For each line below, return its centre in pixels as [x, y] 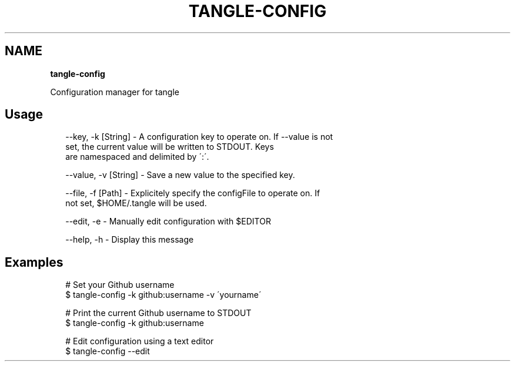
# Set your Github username [120, 285]
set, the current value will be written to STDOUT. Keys [170, 147]
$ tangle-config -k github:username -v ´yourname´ [163, 295]
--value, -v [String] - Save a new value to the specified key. [180, 175]
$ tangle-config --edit [108, 351]
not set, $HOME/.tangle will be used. [136, 203]
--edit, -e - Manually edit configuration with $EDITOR [168, 221]
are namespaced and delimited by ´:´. [137, 157]
